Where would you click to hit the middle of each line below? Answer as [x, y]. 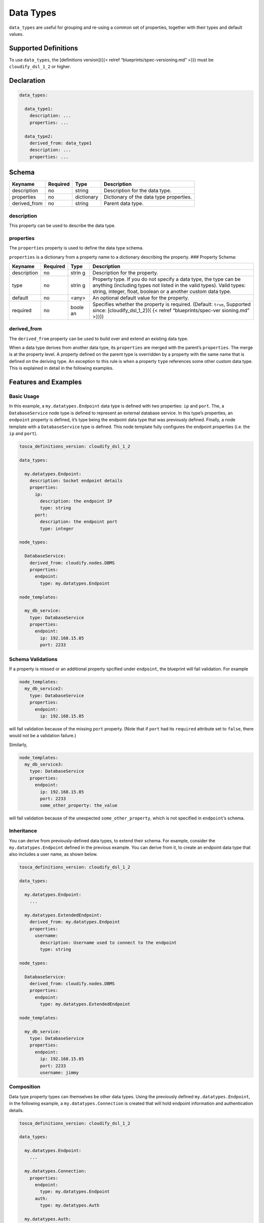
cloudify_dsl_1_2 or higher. [40, 67]
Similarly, [18, 745]
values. [16, 34]
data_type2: [39, 136]
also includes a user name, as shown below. [53, 854]
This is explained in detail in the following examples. [61, 368]
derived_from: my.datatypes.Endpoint [75, 922]
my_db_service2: [44, 689]
